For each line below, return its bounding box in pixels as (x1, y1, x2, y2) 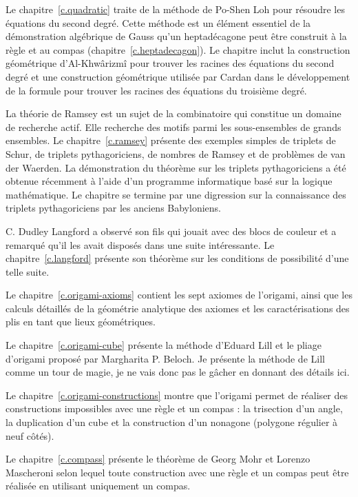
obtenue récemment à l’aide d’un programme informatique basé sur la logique (6, 174, 333, 188)
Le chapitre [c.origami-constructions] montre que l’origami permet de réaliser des (6, 387, 348, 402)
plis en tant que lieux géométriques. (6, 314, 156, 329)
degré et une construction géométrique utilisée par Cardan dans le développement (6, 69, 350, 83)
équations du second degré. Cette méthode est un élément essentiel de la (6, 15, 310, 30)
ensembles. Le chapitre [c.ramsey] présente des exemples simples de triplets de (6, 133, 336, 148)
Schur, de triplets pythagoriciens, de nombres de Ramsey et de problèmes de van (6, 146, 346, 161)
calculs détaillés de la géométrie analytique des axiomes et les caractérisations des (6, 301, 350, 315)
